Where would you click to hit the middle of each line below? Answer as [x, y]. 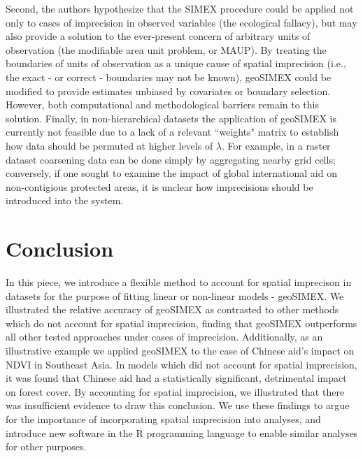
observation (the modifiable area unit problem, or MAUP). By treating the [166, 49]
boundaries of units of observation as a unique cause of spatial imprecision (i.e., [176, 63]
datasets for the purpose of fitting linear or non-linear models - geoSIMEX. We [175, 295]
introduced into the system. [65, 200]
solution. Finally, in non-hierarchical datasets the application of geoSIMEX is [171, 118]
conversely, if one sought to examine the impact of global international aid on [171, 173]
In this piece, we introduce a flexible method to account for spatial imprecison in [179, 282]
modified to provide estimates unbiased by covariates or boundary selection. [168, 91]
